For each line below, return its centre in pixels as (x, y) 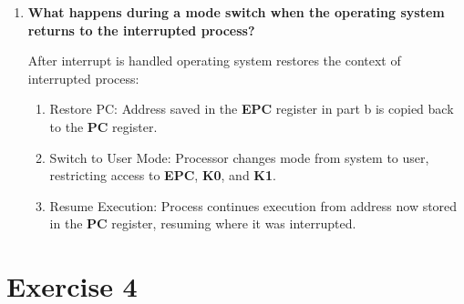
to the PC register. (103, 126)
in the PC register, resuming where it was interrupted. (203, 223)
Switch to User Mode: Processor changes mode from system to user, (239, 157)
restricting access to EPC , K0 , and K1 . (163, 175)
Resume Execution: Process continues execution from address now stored (253, 205)
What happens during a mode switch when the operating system (236, 12)
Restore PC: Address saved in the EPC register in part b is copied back (252, 109)
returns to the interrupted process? (141, 30)
